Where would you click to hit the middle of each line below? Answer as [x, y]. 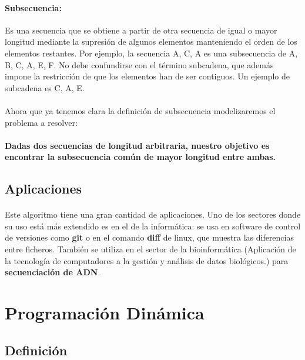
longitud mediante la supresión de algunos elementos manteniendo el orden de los [151, 41]
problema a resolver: [41, 122]
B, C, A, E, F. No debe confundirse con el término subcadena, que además [139, 64]
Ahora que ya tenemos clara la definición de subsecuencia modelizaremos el [140, 110]
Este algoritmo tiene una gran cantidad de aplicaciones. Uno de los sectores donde [153, 214]
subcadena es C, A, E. [45, 87]
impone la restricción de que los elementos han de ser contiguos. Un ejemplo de [148, 76]
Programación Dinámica [105, 313]
